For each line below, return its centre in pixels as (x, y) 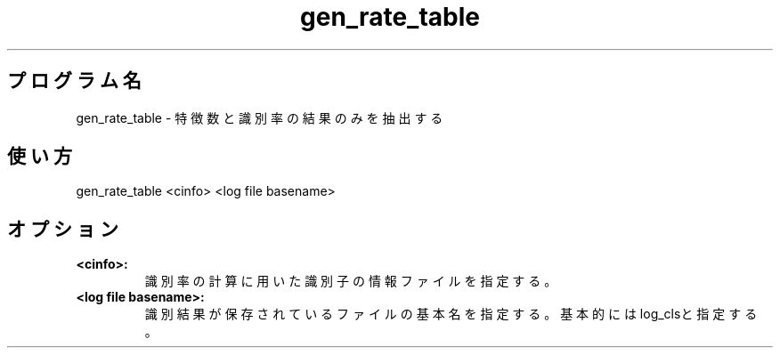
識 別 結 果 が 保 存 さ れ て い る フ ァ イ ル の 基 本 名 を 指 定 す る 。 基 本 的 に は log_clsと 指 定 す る (451, 314)
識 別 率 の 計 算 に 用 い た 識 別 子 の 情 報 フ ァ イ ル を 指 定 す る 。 (351, 281)
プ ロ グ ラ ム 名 (74, 81)
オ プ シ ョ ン (63, 229)
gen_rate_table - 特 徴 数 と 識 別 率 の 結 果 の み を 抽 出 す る (260, 117)
